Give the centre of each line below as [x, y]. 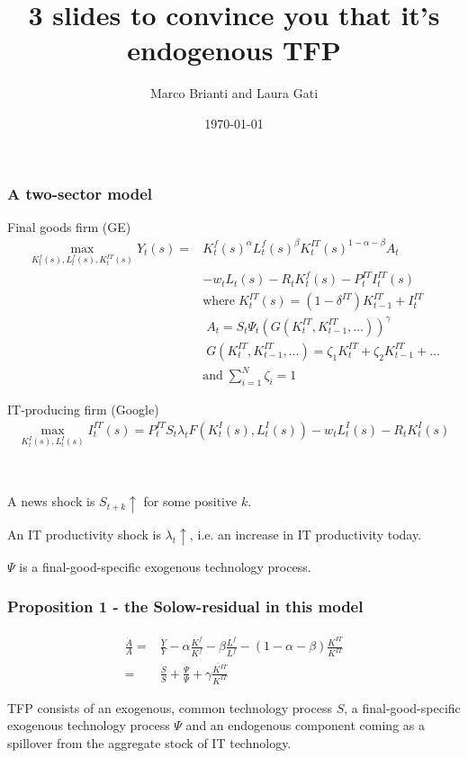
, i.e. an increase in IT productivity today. [306, 534]
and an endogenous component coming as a [305, 725]
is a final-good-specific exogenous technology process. [165, 566]
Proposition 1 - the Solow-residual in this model [185, 606]
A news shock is [51, 501]
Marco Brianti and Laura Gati [234, 93]
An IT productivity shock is [84, 534]
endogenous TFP [234, 50]
